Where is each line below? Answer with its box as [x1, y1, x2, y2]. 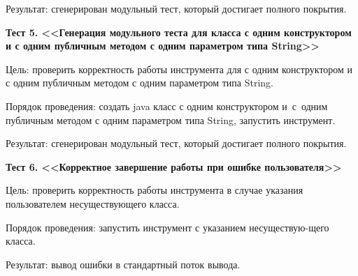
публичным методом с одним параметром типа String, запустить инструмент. [6, 112, 336, 127]
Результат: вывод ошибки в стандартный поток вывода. [6, 256, 241, 271]
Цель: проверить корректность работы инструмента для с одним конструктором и [6, 61, 353, 76]
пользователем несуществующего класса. [6, 196, 180, 210]
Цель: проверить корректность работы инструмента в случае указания [6, 183, 303, 197]
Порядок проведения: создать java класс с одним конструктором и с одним [6, 98, 328, 113]
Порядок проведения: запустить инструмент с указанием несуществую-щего [6, 220, 329, 234]
